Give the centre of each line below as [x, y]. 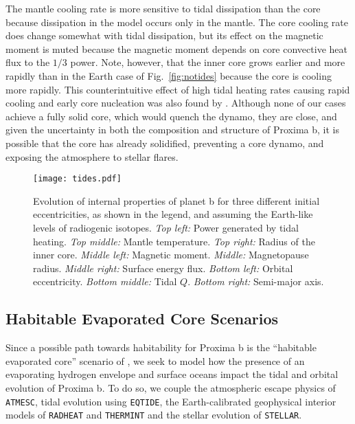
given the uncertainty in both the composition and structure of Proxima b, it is [172, 130]
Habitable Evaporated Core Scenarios [142, 319]
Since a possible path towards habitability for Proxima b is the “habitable [161, 347]
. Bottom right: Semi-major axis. [256, 281]
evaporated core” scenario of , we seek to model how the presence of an [155, 360]
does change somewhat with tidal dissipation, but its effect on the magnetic [164, 35]
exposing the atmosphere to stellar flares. [92, 156]
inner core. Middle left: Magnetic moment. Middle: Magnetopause [171, 255]
